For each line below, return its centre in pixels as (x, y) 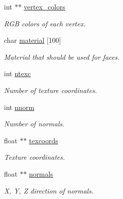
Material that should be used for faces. (62, 56)
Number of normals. (34, 124)
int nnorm (19, 107)
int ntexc (18, 73)
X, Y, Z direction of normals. (49, 190)
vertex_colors (45, 6)
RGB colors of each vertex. (45, 23)
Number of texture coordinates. (51, 90)
